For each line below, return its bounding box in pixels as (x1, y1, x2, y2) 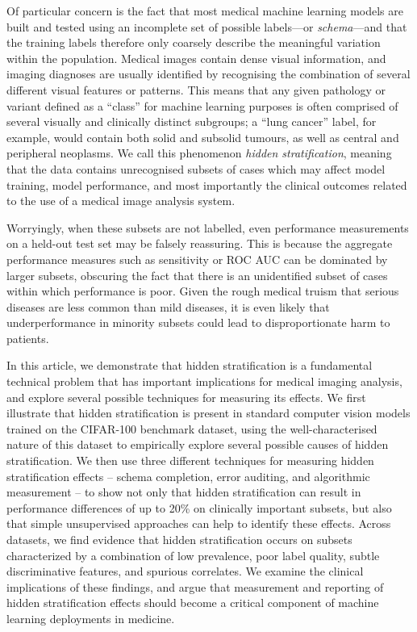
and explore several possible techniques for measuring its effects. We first (6, 388, 366, 405)
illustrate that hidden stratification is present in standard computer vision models (6, 404, 411, 421)
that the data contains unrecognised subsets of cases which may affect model (6, 160, 386, 177)
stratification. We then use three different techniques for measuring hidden (6, 452, 374, 469)
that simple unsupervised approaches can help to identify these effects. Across (6, 515, 391, 532)
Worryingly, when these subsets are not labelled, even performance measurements (6, 219, 409, 236)
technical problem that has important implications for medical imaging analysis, (6, 373, 402, 390)
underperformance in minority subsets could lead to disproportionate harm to (6, 314, 390, 331)
